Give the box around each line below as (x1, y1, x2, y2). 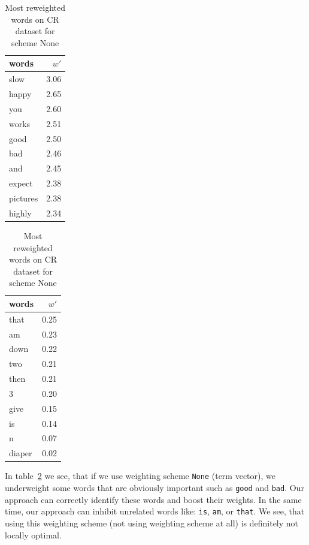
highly (9, 206, 32, 219)
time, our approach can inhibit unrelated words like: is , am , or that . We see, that (5, 505, 305, 517)
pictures (9, 191, 38, 204)
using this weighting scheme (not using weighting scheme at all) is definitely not (5, 516, 299, 529)
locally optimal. (5, 528, 62, 541)
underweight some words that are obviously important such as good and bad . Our (5, 481, 304, 494)
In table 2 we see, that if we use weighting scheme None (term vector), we (5, 469, 275, 482)
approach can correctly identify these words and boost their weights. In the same (5, 493, 302, 505)
